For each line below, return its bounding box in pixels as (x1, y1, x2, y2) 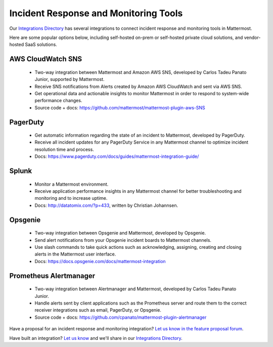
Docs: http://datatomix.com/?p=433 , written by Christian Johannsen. (34, 202, 178, 208)
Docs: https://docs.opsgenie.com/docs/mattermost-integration (34, 258, 166, 264)
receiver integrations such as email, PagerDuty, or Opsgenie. (34, 307, 162, 313)
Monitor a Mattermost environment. (34, 181, 109, 187)
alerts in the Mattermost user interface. (34, 251, 116, 257)
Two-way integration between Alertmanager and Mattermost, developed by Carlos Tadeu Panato (34, 286, 237, 292)
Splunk (9, 167, 32, 176)
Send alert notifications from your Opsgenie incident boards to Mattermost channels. (34, 237, 212, 243)
